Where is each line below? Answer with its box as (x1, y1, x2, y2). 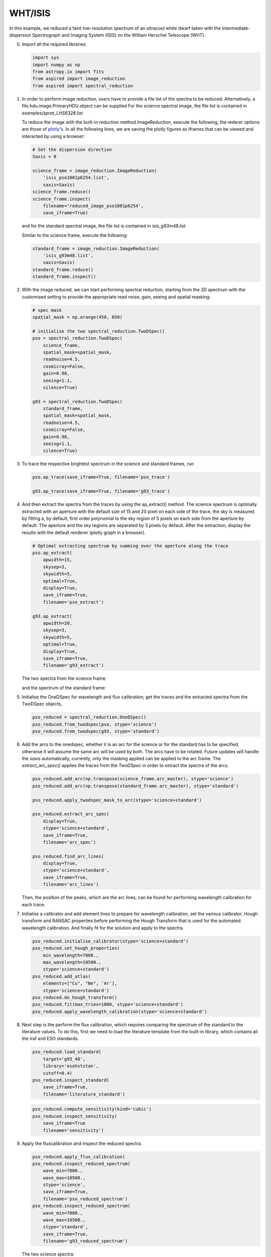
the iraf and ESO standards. (22, 1036, 79, 1042)
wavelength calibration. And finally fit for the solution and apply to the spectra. (22, 925, 184, 931)
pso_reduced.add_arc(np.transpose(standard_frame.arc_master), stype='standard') (32, 783, 239, 789)
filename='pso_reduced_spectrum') (43, 1196, 128, 1202)
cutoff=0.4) (43, 1070, 73, 1076)
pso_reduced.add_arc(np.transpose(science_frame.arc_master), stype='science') (32, 776, 234, 782)
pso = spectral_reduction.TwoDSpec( (32, 335, 123, 341)
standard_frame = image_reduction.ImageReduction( (32, 245, 160, 251)
